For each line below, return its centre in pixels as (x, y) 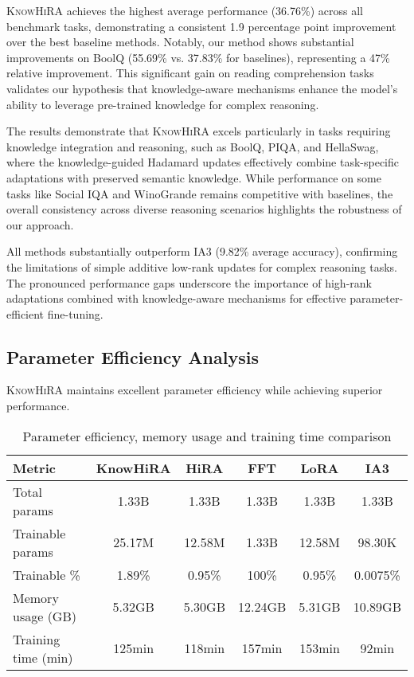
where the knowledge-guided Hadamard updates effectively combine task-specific (203, 162)
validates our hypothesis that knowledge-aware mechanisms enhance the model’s (202, 88)
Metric (34, 468)
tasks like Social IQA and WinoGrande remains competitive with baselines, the (200, 193)
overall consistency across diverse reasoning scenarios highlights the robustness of (204, 209)
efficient (25, 313)
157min (262, 648)
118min (205, 648)
